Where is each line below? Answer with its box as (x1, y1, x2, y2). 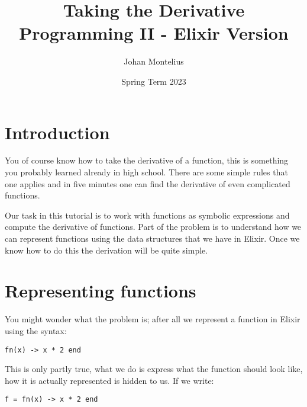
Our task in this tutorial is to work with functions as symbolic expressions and (5, 209, 290, 221)
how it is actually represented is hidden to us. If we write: (5, 374, 214, 386)
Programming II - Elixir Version (19, 21, 289, 45)
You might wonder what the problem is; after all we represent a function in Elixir (5, 313, 300, 325)
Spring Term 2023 (121, 75, 186, 87)
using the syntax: (5, 324, 67, 337)
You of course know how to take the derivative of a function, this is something (5, 154, 289, 166)
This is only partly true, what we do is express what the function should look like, (5, 363, 303, 375)
